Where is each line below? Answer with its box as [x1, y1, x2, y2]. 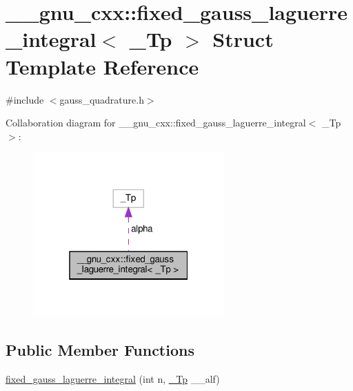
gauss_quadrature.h [59, 92, 144, 106]
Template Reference [6, 52, 199, 80]
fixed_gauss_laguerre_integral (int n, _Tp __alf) [6, 372, 220, 386]
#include [6, 92, 44, 106]
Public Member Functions [6, 339, 194, 361]
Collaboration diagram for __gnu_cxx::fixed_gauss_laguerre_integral [6, 115, 306, 130]
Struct [212, 25, 274, 53]
